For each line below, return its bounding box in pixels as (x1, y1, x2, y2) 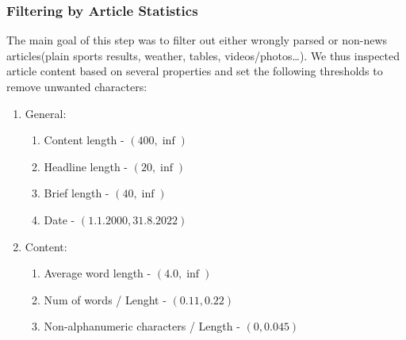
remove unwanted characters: (6, 78, 147, 94)
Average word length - (44, 265, 151, 281)
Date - (44, 211, 75, 227)
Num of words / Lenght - (44, 291, 167, 308)
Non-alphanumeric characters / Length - (44, 318, 240, 334)
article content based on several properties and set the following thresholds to (6, 63, 383, 79)
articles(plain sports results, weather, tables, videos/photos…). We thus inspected (6, 47, 400, 63)
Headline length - (44, 158, 128, 174)
